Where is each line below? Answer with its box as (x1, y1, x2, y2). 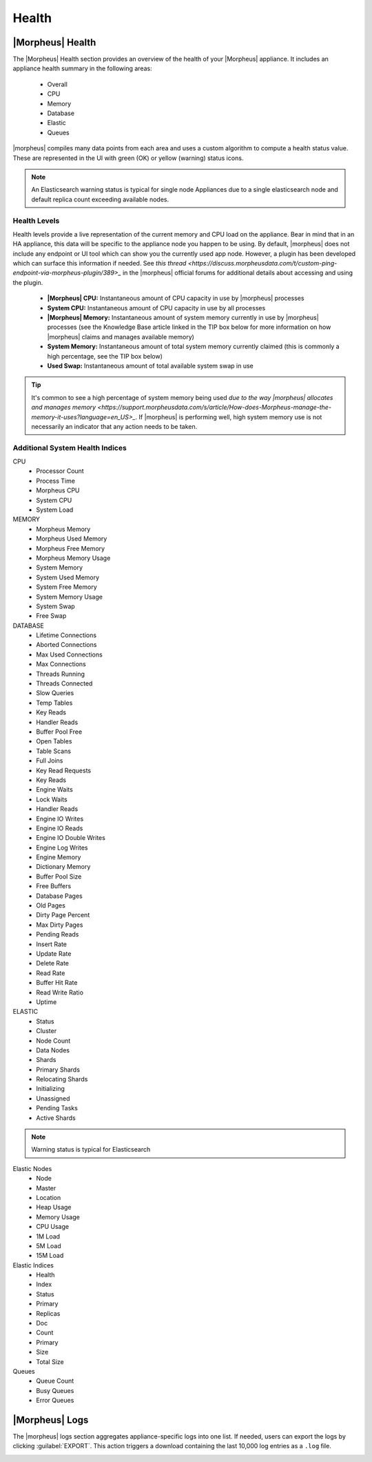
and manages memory (31, 403, 96, 412)
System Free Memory (36, 583, 98, 591)
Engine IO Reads (36, 824, 83, 832)
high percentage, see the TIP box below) (47, 352, 163, 360)
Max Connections (36, 660, 86, 668)
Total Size (36, 1357, 65, 1365)
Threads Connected (36, 679, 93, 688)
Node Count (36, 1037, 71, 1045)
